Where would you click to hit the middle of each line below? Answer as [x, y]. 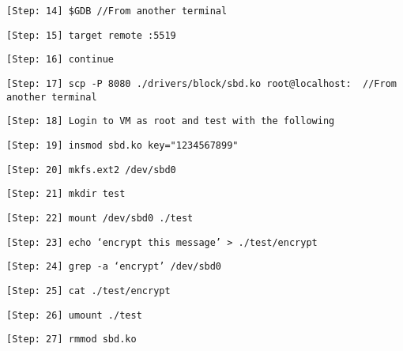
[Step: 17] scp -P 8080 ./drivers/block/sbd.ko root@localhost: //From [201, 83]
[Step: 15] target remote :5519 [91, 35]
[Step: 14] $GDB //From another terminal [117, 11]
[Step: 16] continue [60, 60]
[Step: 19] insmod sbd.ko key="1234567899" [122, 145]
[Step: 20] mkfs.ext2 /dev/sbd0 [91, 170]
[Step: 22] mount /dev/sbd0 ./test [100, 218]
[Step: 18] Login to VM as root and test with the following [171, 121]
